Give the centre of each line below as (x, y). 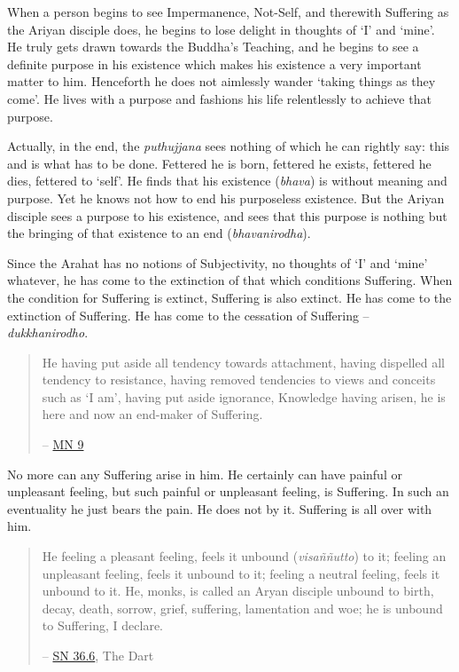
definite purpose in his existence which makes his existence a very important (214, 63)
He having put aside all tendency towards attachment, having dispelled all (243, 362)
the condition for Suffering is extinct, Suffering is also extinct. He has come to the (229, 297)
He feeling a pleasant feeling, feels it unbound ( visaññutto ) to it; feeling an (244, 556)
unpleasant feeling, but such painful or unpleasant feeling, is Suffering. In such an (228, 491)
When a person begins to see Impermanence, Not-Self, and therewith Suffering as (228, 12)
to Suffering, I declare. (102, 625)
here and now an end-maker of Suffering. (152, 414)
